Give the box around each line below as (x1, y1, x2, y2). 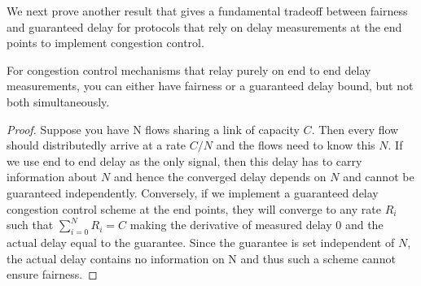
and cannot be (343, 168, 414, 185)
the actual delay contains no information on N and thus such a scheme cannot (7, 249, 396, 266)
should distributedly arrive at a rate (7, 136, 186, 154)
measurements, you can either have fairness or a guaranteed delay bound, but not (7, 77, 414, 94)
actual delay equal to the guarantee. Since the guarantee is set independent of (7, 233, 395, 250)
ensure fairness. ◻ (7, 266, 98, 283)
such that (7, 216, 54, 233)
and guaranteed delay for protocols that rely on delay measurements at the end (7, 18, 402, 35)
